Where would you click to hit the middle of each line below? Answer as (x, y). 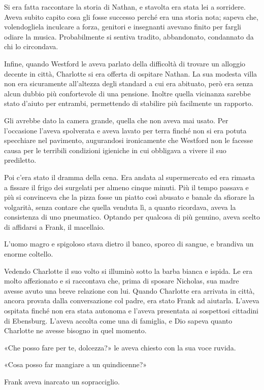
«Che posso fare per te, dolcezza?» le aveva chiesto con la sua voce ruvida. (120, 347)
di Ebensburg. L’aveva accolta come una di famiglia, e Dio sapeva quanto (118, 320)
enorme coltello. (29, 254)
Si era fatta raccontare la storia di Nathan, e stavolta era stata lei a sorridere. (125, 7)
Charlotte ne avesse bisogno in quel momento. (75, 330)
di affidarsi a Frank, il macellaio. (55, 226)
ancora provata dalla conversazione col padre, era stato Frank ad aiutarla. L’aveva (132, 300)
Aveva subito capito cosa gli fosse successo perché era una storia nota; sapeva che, (131, 16)
